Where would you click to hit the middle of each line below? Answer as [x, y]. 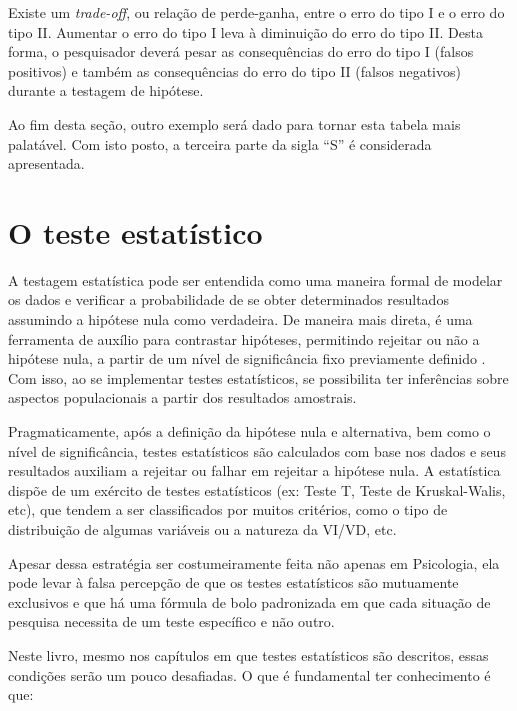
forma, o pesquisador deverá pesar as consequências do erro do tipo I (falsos [241, 51]
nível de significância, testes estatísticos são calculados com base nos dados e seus [257, 450]
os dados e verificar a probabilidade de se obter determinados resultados [228, 299]
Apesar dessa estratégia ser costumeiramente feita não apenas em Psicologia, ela [254, 562]
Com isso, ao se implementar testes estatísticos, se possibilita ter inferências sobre [258, 377]
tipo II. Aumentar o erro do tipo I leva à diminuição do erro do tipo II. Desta [245, 31]
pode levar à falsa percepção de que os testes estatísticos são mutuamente [233, 582]
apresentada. [46, 163]
